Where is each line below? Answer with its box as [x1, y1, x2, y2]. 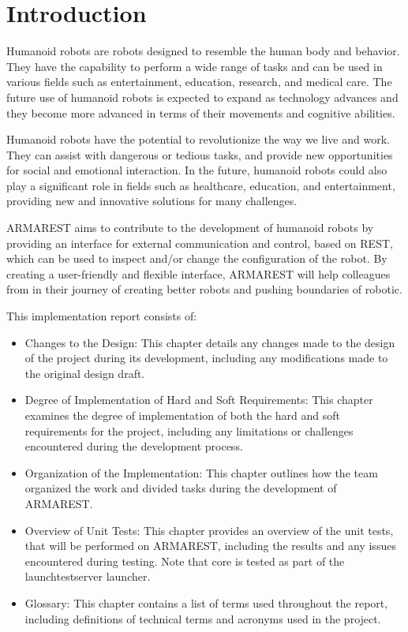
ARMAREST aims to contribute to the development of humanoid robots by [6, 219, 374, 236]
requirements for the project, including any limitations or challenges [24, 422, 354, 439]
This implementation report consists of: [6, 308, 197, 324]
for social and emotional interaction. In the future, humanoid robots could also [6, 162, 387, 178]
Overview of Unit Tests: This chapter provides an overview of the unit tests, [24, 522, 394, 538]
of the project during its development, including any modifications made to [24, 350, 388, 366]
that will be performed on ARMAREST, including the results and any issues [24, 537, 396, 554]
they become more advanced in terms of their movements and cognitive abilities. [6, 104, 395, 121]
